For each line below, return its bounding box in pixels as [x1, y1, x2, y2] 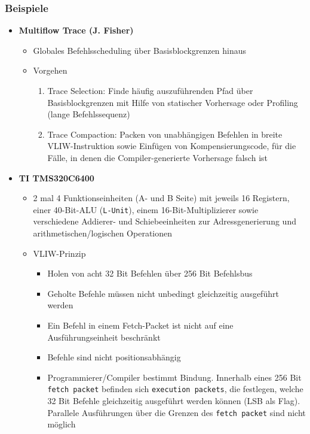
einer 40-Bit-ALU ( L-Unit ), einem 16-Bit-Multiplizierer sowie [33, 203, 259, 216]
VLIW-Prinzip [33, 247, 86, 259]
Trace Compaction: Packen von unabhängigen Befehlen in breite [47, 128, 283, 140]
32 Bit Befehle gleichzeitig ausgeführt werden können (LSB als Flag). [47, 394, 300, 406]
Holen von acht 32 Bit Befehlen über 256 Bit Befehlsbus [47, 267, 253, 280]
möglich [47, 418, 76, 430]
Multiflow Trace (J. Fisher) [19, 24, 134, 37]
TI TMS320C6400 [19, 171, 94, 184]
